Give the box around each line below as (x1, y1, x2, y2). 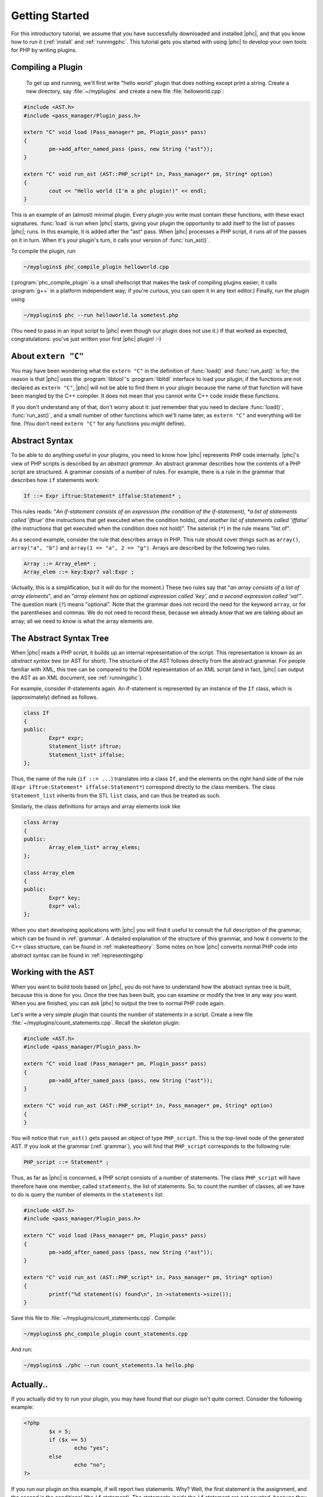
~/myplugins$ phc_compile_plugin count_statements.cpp (23, 1331, 188, 1338)
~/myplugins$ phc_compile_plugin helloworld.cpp (23, 263, 169, 270)
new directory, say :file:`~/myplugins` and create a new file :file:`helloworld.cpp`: (26, 87, 224, 95)
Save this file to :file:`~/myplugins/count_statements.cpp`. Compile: (11, 1314, 176, 1322)
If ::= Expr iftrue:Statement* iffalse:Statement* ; (23, 493, 182, 499)
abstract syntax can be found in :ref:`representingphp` (11, 951, 145, 959)
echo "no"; (74, 1462, 106, 1468)
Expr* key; (48, 894, 81, 901)
